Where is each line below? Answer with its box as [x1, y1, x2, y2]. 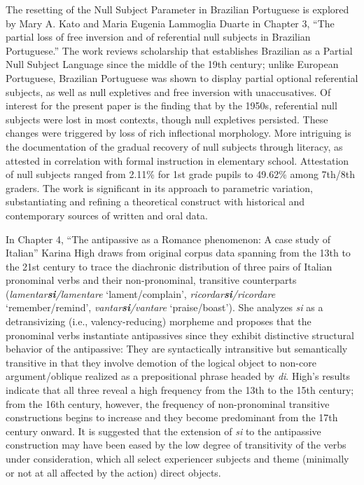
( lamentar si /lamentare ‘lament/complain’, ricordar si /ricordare [6, 286, 276, 301]
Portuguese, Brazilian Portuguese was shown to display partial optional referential [6, 70, 358, 85]
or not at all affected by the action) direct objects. [6, 465, 221, 479]
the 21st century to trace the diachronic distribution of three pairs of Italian [6, 259, 332, 273]
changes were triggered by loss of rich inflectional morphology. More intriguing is [6, 125, 351, 140]
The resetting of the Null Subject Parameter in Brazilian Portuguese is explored [6, 2, 349, 16]
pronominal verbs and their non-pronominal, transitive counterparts [6, 273, 297, 287]
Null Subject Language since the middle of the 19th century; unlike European [6, 57, 339, 71]
